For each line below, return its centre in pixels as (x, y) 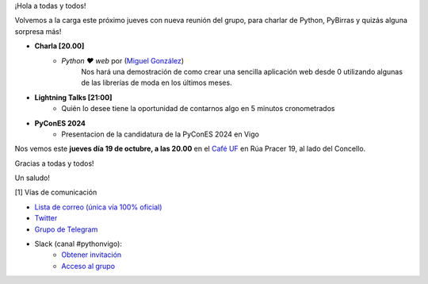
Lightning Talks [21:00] (73, 97)
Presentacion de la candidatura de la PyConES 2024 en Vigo (160, 134)
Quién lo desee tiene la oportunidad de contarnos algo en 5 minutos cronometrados (198, 109)
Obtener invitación (92, 255)
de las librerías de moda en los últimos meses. (157, 83)
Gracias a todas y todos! (54, 163)
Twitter (46, 218)
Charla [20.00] (59, 46)
